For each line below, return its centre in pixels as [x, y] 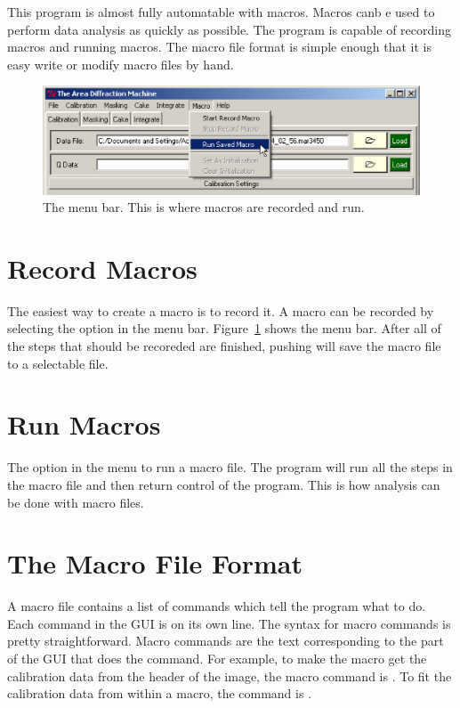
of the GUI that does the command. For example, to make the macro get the [217, 659]
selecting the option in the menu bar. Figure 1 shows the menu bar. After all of [224, 328]
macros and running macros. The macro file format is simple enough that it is [219, 47]
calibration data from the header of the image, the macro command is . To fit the [230, 675]
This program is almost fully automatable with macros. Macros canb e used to [221, 12]
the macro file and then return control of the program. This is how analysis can [224, 484]
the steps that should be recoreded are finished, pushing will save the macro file [224, 346]
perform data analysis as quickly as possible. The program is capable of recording [229, 29]
